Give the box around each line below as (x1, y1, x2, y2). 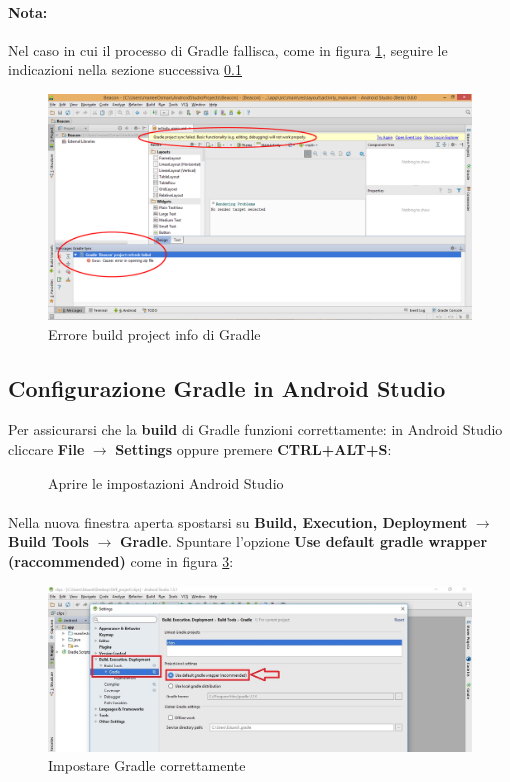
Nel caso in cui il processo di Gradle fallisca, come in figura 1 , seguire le (8, 39, 448, 60)
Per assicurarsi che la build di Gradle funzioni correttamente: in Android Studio (8, 419, 503, 440)
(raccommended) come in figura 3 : (8, 551, 234, 572)
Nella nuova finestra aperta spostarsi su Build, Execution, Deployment (8, 511, 468, 532)
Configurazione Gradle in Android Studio (8, 372, 446, 403)
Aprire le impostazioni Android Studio (48, 472, 284, 493)
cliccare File (8, 439, 85, 460)
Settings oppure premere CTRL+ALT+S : (115, 439, 392, 460)
